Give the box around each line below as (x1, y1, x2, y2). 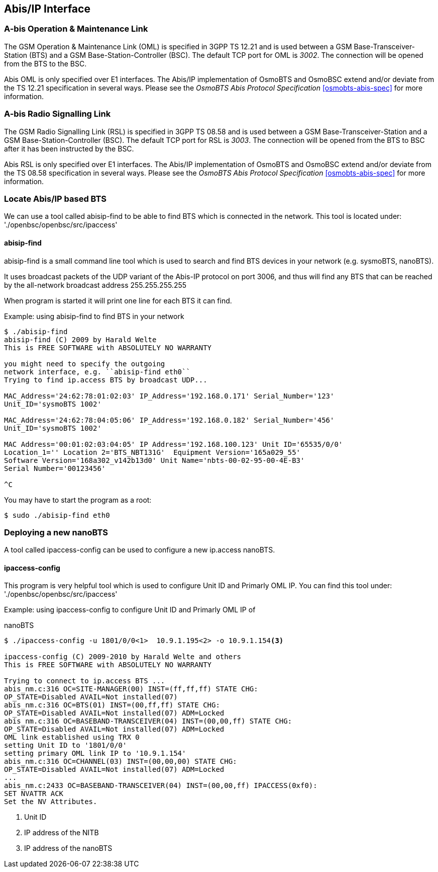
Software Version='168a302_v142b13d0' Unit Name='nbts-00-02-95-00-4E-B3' (4, 456, 305, 464)
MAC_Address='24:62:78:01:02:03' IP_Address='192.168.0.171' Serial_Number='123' (4, 391, 335, 400)
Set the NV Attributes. (4, 798, 97, 806)
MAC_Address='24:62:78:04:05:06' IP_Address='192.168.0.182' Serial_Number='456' (4, 416, 335, 424)
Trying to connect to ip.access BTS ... (4, 677, 165, 685)
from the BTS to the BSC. (4, 59, 87, 68)
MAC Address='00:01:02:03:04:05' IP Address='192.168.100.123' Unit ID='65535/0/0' (4, 440, 343, 448)
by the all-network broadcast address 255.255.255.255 (4, 280, 187, 289)
